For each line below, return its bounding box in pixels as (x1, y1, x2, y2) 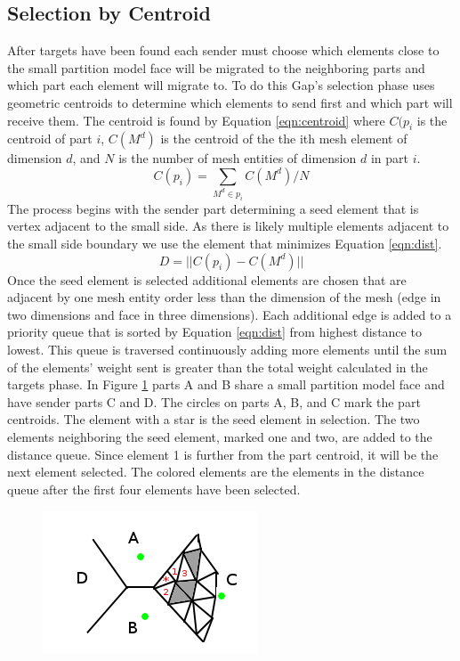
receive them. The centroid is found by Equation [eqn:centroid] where (7, 110, 385, 129)
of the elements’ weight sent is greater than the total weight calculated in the (7, 357, 428, 376)
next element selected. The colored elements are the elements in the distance (7, 462, 424, 481)
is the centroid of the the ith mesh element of (160, 129, 408, 148)
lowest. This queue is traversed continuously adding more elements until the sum (7, 339, 448, 358)
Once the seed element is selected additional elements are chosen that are (7, 270, 407, 289)
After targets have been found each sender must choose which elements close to (7, 41, 440, 60)
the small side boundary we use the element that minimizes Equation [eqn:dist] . (7, 234, 442, 252)
